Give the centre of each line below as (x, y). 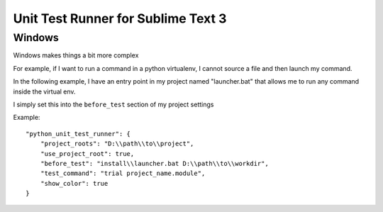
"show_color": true (74, 183)
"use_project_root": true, (87, 154)
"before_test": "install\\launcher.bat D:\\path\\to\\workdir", (154, 163)
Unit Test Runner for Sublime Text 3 (120, 18)
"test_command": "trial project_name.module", (123, 173)
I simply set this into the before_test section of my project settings (113, 104)
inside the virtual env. (44, 91)
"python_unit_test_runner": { (78, 134)
